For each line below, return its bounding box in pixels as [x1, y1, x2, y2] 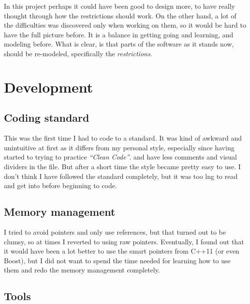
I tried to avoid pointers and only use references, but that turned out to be [4, 226, 226, 237]
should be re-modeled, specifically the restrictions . [4, 48, 152, 58]
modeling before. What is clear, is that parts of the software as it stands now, [4, 39, 234, 49]
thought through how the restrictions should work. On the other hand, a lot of [4, 10, 236, 20]
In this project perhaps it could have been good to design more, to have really [4, 1, 235, 11]
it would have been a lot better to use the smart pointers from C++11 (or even [4, 246, 239, 256]
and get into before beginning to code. [4, 180, 117, 191]
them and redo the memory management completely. [4, 265, 160, 275]
